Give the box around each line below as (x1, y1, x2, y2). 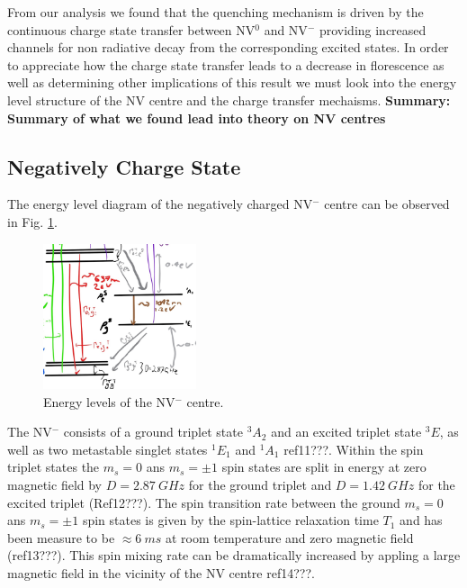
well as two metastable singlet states (7, 439, 208, 458)
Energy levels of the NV (43, 392, 175, 411)
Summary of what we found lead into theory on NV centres (7, 108, 386, 127)
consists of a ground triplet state (63, 422, 243, 441)
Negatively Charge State (7, 152, 241, 180)
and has (400, 511, 443, 529)
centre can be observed (324, 194, 450, 213)
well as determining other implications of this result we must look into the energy (7, 73, 457, 92)
